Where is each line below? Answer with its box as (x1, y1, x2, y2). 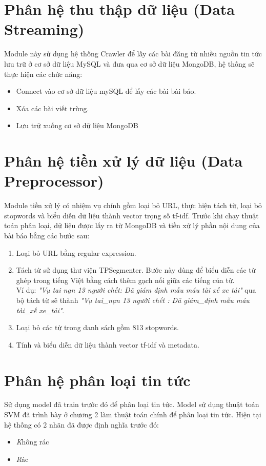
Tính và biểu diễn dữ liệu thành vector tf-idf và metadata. (16, 339, 199, 350)
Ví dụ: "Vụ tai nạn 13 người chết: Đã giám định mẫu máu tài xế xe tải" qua (16, 285, 256, 295)
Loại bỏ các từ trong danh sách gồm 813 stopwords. (16, 322, 179, 333)
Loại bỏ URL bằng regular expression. (16, 247, 136, 258)
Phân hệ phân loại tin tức (4, 369, 191, 390)
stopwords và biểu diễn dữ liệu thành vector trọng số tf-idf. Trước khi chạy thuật (4, 210, 259, 220)
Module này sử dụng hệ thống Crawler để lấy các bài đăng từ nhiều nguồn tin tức (4, 48, 262, 59)
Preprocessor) (4, 170, 104, 191)
